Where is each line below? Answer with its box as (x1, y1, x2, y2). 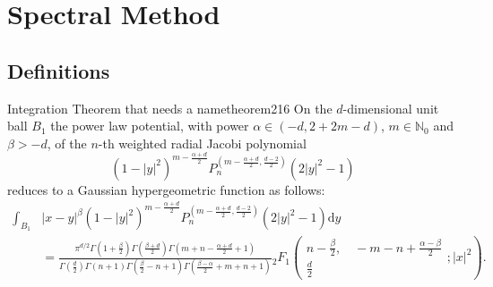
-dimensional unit (342, 98, 439, 117)
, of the (47, 133, 87, 152)
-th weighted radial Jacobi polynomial (98, 133, 307, 152)
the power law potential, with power (50, 116, 249, 135)
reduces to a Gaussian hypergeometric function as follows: (7, 180, 325, 198)
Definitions (7, 56, 110, 84)
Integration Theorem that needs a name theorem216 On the (7, 98, 333, 117)
